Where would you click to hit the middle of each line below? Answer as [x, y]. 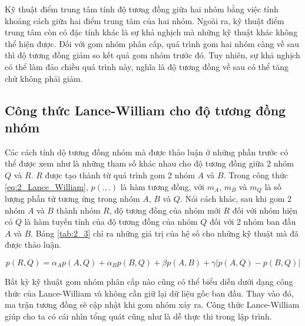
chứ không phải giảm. [44, 78]
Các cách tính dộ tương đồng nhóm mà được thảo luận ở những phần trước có [147, 152]
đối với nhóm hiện [265, 210]
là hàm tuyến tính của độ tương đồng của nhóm [111, 222]
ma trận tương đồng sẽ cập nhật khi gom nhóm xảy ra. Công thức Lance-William [152, 305]
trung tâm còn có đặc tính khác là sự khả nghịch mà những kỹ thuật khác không [151, 32]
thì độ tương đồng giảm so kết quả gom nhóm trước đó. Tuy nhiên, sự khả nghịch [152, 55]
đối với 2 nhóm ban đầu [253, 222]
